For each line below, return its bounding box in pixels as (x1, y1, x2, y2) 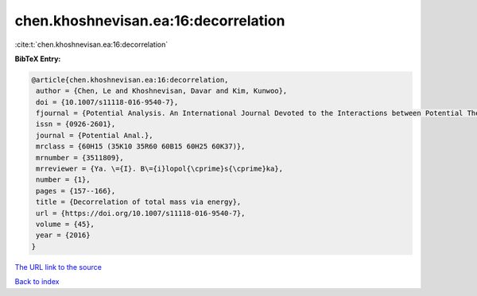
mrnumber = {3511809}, (36, 153, 125, 162)
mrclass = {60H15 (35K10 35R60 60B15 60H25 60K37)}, (36, 142, 246, 151)
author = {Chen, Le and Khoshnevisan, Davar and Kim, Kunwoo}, (36, 86, 288, 95)
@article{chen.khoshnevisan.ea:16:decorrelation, (31, 75, 229, 84)
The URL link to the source (14, 262, 103, 271)
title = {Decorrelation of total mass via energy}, (36, 198, 242, 206)
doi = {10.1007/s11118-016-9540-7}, (36, 98, 179, 106)
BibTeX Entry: (14, 54, 61, 63)
